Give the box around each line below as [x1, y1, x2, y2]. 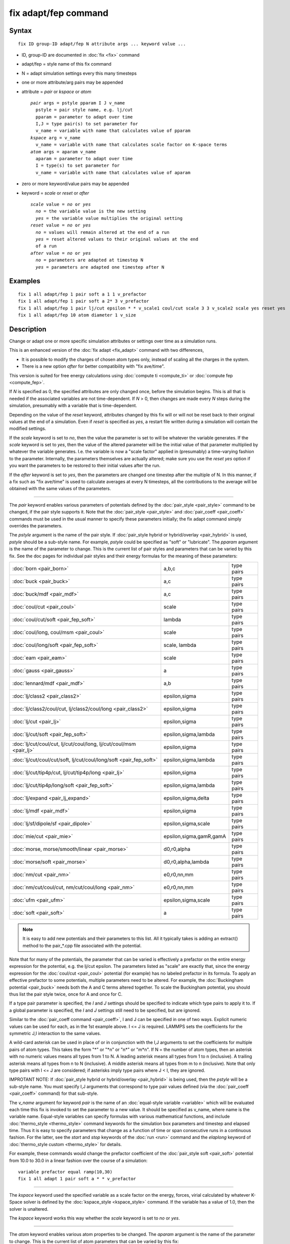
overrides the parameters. [9, 522, 63, 528]
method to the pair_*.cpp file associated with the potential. [22, 942, 142, 948]
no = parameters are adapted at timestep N [35, 257, 144, 263]
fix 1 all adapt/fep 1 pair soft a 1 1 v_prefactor [18, 291, 147, 297]
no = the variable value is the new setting [35, 208, 146, 214]
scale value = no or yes [30, 202, 91, 207]
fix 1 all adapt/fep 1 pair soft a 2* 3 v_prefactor [18, 299, 149, 304]
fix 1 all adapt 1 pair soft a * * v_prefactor [18, 1176, 136, 1182]
